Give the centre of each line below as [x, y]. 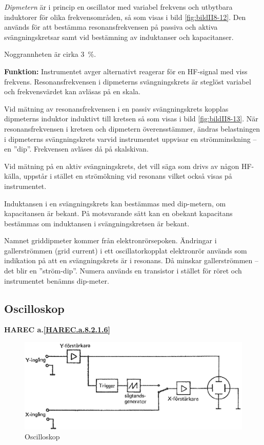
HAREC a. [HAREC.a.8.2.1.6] [57, 330]
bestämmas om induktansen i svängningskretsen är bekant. [97, 223]
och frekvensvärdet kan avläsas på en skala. [72, 91]
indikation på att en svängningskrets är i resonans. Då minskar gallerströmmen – [131, 260]
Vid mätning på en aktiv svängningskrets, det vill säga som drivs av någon [122, 166]
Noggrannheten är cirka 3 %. [50, 54]
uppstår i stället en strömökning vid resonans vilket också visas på [128, 176]
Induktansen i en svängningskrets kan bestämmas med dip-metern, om [115, 203]
